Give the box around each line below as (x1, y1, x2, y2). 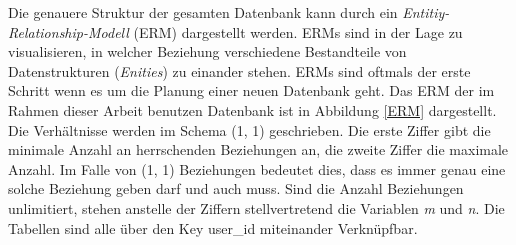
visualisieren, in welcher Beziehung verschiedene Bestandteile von (8, 41, 407, 62)
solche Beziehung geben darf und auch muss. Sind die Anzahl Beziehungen (8, 178, 464, 199)
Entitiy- (402, 2, 450, 22)
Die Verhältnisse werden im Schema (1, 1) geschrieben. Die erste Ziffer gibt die (8, 119, 491, 140)
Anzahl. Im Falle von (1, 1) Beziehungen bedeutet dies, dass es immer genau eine (8, 158, 506, 179)
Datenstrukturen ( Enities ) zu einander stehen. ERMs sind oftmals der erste (8, 60, 471, 81)
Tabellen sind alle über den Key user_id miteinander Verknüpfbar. (8, 217, 418, 238)
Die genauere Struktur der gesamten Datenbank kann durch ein (8, 2, 398, 22)
